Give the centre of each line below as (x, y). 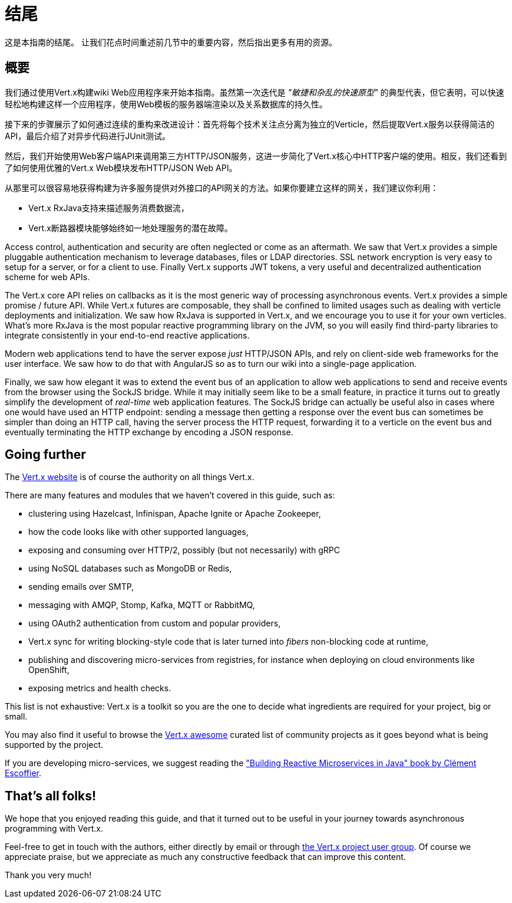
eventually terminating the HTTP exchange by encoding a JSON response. (149, 432)
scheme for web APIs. (47, 277)
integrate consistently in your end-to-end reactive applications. (127, 335)
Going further (45, 455)
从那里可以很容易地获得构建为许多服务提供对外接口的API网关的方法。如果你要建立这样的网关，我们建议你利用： (222, 188)
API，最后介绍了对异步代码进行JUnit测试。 (88, 136)
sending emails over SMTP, (81, 587)
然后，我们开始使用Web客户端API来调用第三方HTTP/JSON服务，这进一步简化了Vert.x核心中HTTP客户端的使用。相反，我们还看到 (256, 156)
